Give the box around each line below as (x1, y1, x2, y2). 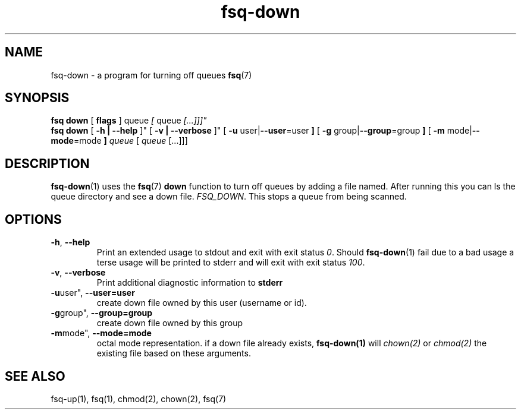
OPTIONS (5, 211, 62, 227)
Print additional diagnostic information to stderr (96, 277, 283, 288)
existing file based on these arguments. (96, 348, 251, 359)
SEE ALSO (5, 368, 65, 384)
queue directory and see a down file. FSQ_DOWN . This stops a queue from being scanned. (51, 191, 407, 202)
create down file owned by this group (96, 318, 243, 328)
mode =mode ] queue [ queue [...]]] (51, 135, 188, 146)
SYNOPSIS (5, 90, 70, 106)
